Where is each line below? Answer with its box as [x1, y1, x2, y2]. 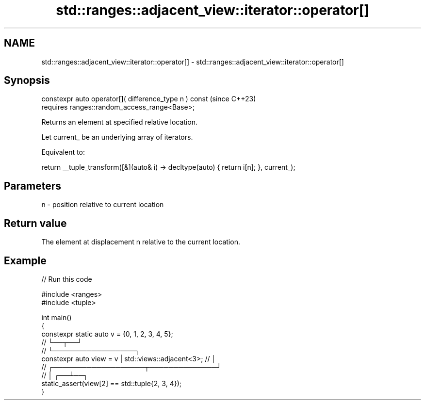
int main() [41, 313, 72, 322]
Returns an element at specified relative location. [41, 118, 198, 127]
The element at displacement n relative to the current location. [41, 238, 240, 246]
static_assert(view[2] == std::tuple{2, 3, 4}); [41, 379, 181, 388]
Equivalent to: [41, 148, 85, 157]
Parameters [4, 179, 61, 192]
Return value [4, 217, 67, 229]
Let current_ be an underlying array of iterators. [41, 133, 193, 142]
